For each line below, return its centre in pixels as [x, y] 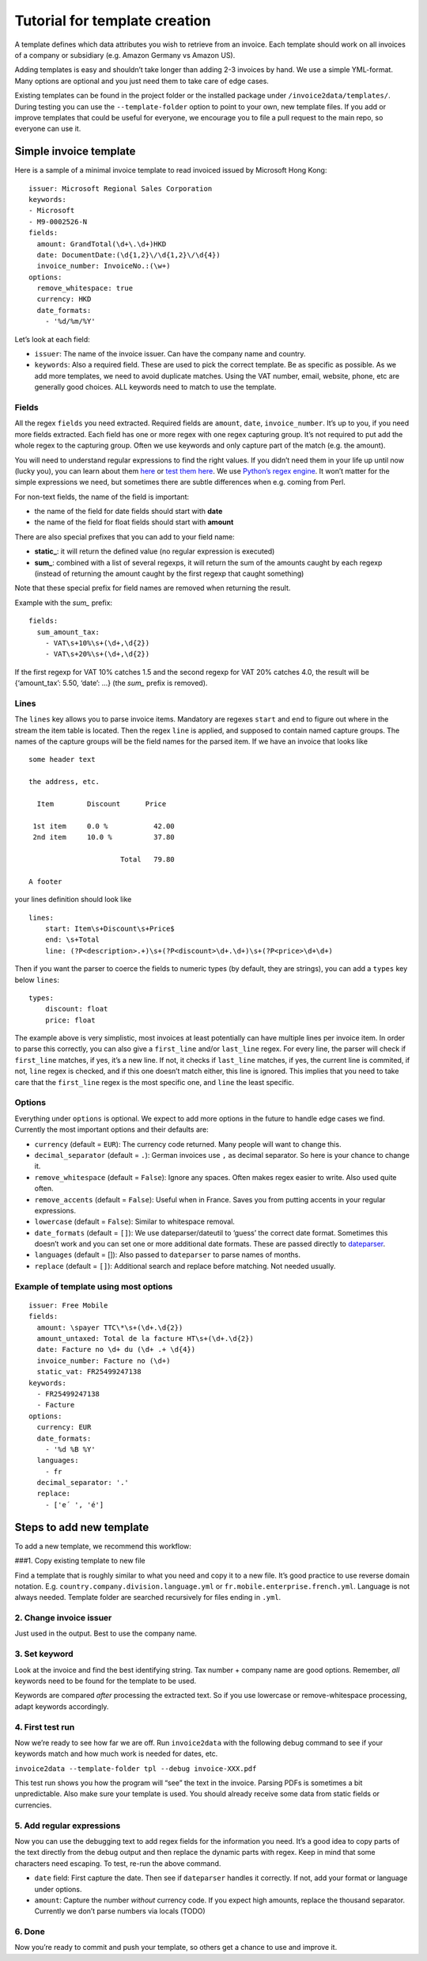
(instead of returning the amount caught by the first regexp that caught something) [169, 573]
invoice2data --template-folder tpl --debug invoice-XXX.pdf [136, 1769]
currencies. [33, 1805]
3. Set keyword [44, 1654]
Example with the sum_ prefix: [64, 603]
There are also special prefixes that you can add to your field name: [125, 537]
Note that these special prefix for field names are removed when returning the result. [153, 588]
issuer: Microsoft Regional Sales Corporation [121, 188]
